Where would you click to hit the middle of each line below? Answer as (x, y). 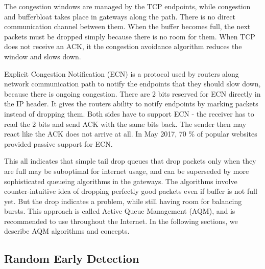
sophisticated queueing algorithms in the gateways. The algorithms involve (121, 181)
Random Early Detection (72, 259)
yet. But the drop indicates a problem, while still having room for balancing (123, 201)
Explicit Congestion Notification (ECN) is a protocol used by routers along (122, 73)
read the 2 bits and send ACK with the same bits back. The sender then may (125, 124)
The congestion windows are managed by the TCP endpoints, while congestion (127, 6)
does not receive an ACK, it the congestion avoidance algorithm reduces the (123, 46)
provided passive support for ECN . (58, 143)
